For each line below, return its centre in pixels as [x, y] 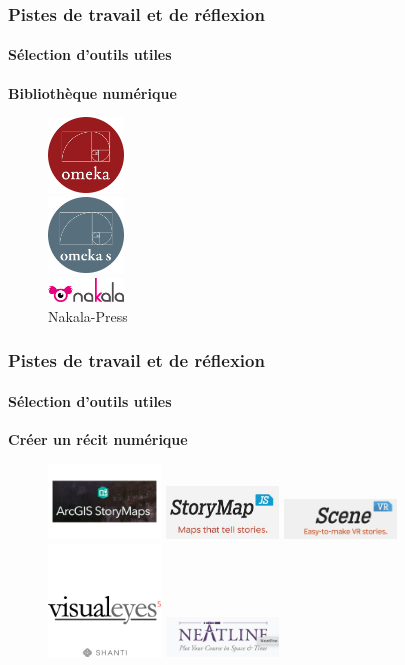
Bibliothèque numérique [92, 92]
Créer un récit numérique [98, 439]
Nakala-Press [88, 315]
